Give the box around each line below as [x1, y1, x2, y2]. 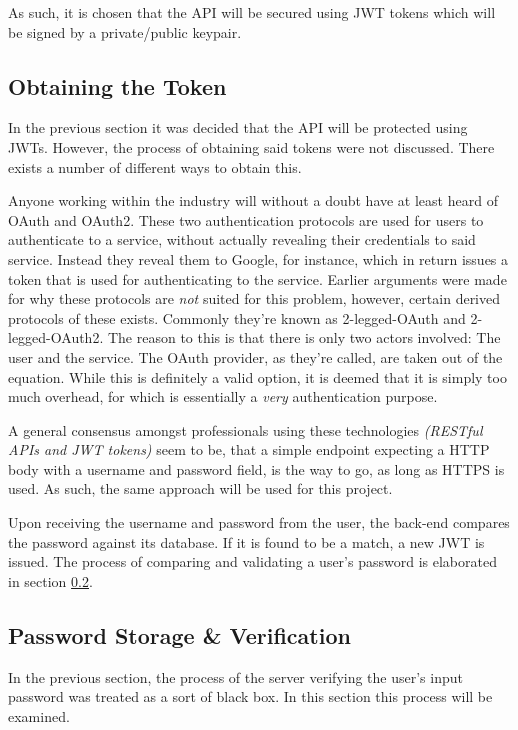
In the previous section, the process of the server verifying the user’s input [8, 666, 463, 687]
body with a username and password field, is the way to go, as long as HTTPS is [8, 458, 505, 479]
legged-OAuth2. [8, 327, 104, 348]
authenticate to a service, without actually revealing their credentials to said [8, 229, 476, 250]
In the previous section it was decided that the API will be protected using [8, 117, 468, 138]
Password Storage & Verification [8, 619, 351, 650]
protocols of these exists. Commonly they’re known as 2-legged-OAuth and [8, 307, 466, 328]
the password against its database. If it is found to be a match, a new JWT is [8, 531, 485, 552]
